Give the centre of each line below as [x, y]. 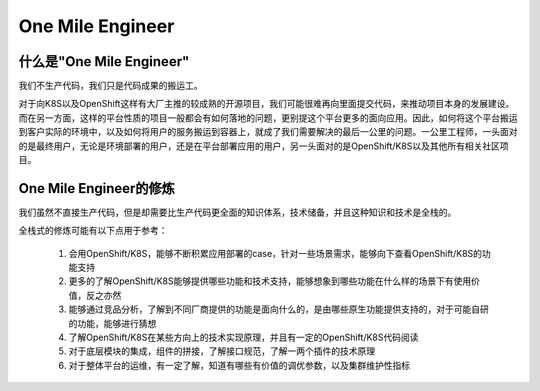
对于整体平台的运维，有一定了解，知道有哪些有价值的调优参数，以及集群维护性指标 [239, 365]
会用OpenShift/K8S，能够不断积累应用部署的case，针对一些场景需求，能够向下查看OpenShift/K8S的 [275, 253]
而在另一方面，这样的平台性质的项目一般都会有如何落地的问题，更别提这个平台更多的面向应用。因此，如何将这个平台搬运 [268, 117]
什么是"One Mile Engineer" [104, 61]
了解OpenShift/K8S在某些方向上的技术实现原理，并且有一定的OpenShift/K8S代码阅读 [243, 337]
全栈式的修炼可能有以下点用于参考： [93, 231]
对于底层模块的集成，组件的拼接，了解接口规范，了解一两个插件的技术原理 [221, 351]
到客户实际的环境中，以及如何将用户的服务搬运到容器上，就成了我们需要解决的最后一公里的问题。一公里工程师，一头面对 [268, 132]
